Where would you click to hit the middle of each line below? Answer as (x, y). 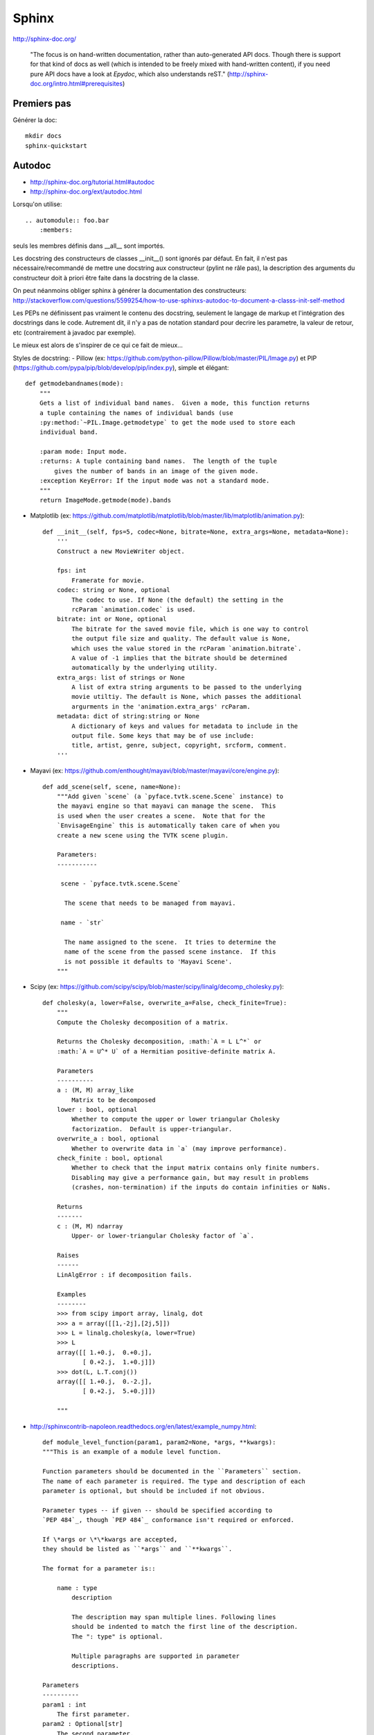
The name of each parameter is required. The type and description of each (174, 1481)
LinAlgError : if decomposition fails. (124, 1275)
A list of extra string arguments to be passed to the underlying (187, 687)
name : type (77, 1588)
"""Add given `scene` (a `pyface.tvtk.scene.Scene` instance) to (170, 796)
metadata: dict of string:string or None (128, 716)
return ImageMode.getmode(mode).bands (105, 500)
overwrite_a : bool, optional (108, 1139)
